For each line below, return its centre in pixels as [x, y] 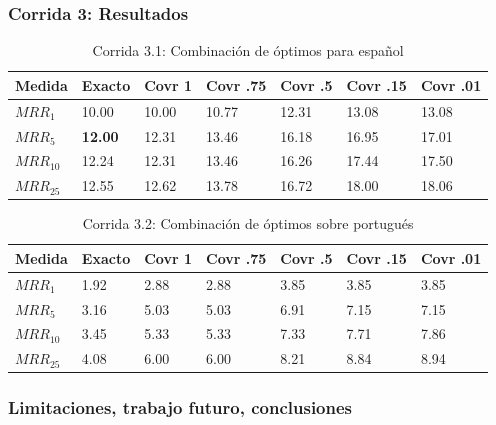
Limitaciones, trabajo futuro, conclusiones [180, 407]
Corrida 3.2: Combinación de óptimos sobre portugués [248, 223]
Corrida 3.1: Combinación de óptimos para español [248, 50]
